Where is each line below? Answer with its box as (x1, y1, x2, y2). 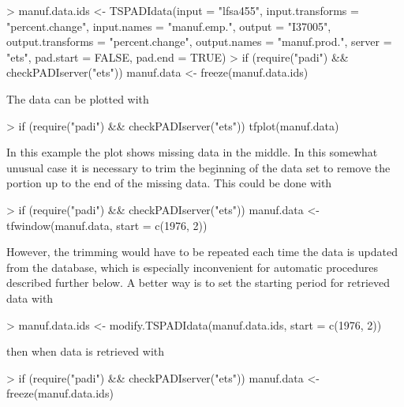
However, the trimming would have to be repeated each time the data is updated (6, 243, 398, 260)
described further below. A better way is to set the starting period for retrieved (6, 274, 390, 291)
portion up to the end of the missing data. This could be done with (6, 175, 332, 191)
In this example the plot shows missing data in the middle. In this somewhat (6, 144, 378, 160)
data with (6, 289, 54, 306)
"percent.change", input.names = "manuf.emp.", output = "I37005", (6, 17, 331, 34)
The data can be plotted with (6, 90, 149, 107)
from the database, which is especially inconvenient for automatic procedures (6, 258, 379, 275)
